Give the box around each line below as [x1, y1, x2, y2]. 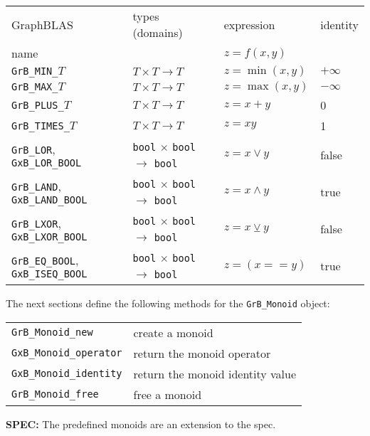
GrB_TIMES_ [11, 119, 70, 132]
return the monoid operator [133, 344, 271, 361]
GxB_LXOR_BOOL [11, 230, 88, 243]
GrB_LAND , [11, 177, 61, 194]
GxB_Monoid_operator [11, 347, 122, 359]
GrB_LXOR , [11, 214, 61, 231]
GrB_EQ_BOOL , [11, 251, 79, 268]
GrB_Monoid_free [11, 388, 99, 400]
